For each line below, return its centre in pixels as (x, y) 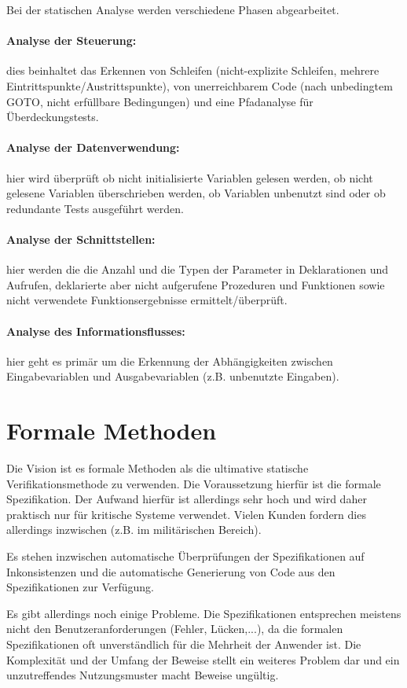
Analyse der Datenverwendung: (93, 147)
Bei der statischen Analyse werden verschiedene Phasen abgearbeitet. (173, 9)
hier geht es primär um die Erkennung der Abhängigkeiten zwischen (170, 361)
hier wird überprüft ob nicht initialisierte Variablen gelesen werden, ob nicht (190, 177)
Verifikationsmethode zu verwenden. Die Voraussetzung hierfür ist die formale (194, 483)
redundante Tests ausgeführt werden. (95, 208)
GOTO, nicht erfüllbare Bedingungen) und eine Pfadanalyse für (160, 101)
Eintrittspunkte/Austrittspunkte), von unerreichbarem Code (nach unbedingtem (200, 85)
